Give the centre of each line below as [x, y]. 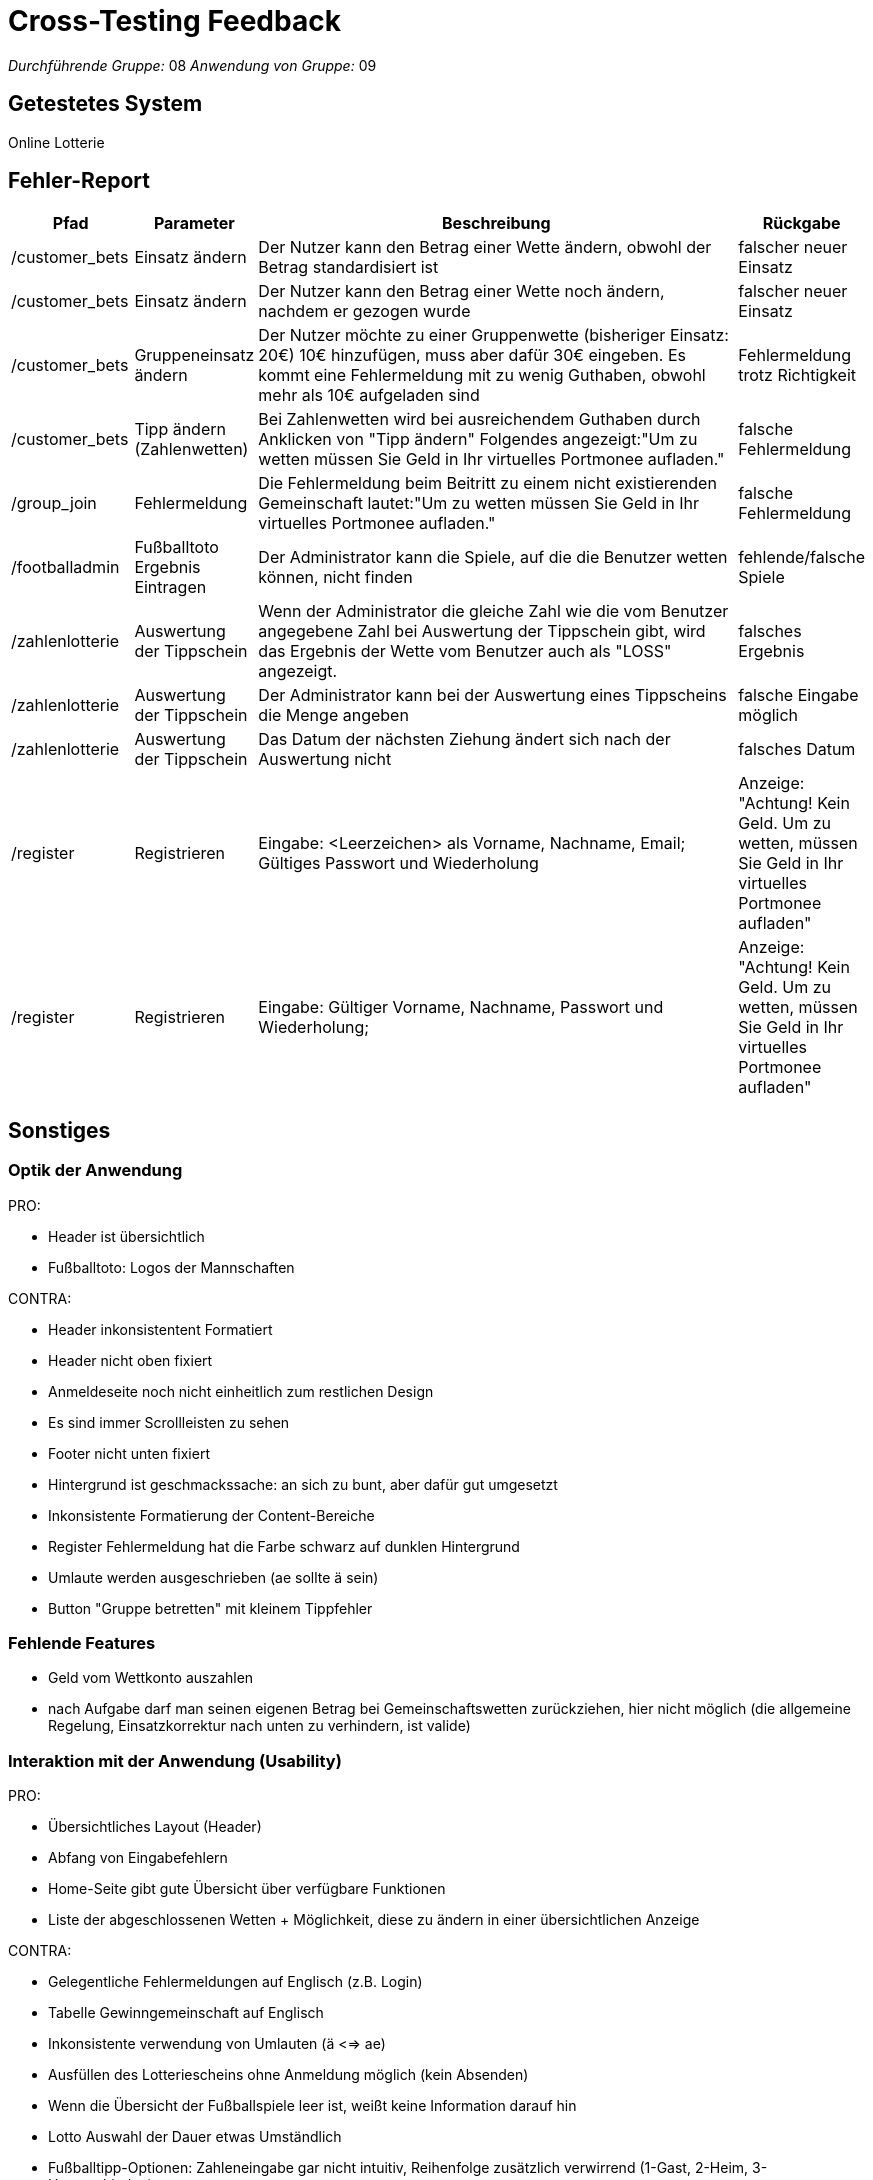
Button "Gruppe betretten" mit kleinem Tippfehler [210, 1608]
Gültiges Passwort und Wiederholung [398, 863]
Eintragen [170, 587]
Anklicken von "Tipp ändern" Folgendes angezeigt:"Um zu [478, 439]
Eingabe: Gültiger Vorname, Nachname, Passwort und [461, 1007]
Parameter [194, 223]
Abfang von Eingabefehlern [138, 1858]
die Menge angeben [333, 715]
